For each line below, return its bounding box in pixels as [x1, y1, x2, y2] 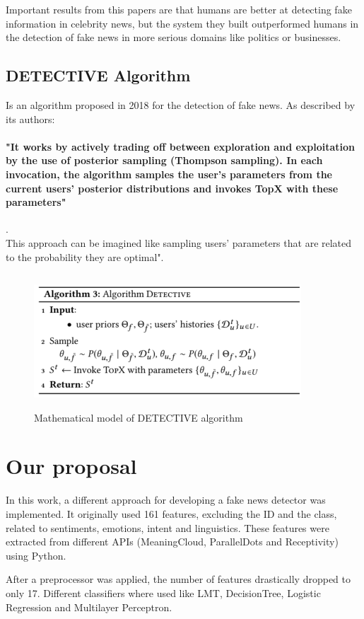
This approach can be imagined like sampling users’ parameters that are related [6, 235, 352, 250]
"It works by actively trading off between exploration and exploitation [6, 139, 356, 154]
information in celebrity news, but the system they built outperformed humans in [6, 16, 359, 30]
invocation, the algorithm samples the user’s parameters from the [6, 166, 332, 181]
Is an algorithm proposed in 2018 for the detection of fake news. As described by [6, 97, 356, 112]
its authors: [6, 111, 55, 126]
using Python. [6, 548, 66, 562]
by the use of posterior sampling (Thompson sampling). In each [6, 153, 323, 168]
